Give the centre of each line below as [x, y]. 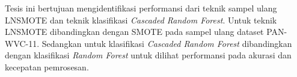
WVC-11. [22, 43]
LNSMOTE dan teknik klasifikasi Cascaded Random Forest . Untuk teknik [141, 20]
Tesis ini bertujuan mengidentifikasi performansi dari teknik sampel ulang [141, 8]
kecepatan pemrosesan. [47, 66]
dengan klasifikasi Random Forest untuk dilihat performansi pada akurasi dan [148, 55]
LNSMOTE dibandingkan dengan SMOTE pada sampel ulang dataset [134, 32]
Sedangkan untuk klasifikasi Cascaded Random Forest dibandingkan [167, 43]
